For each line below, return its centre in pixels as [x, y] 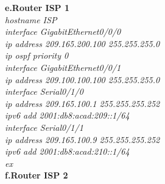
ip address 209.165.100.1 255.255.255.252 [82, 103]
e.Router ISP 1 [37, 7]
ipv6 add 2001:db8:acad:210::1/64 [67, 151]
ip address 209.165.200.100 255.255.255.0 [82, 43]
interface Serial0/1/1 [44, 127]
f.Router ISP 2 [37, 175]
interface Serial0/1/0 [44, 91]
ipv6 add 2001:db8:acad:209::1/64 [67, 115]
